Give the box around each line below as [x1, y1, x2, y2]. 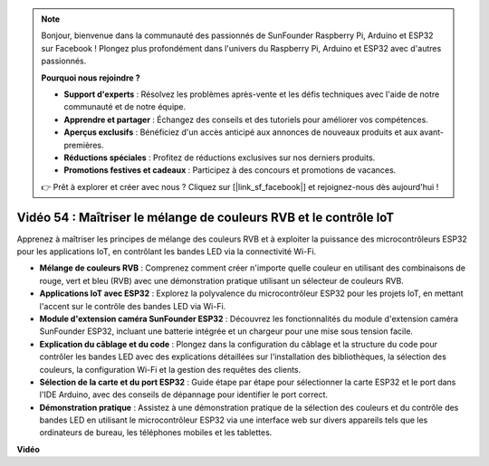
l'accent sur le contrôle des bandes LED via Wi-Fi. [39, 300, 226, 311]
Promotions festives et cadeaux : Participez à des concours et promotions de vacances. [63, 165, 397, 176]
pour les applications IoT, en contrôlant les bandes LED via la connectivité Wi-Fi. [16, 245, 317, 257]
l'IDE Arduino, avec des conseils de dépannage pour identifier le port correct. [39, 389, 329, 400]
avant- [419, 127, 444, 138]
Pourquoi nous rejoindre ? [41, 72, 140, 83]
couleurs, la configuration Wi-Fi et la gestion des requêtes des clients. [39, 364, 302, 375]
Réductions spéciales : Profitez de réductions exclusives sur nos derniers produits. [63, 152, 376, 163]
